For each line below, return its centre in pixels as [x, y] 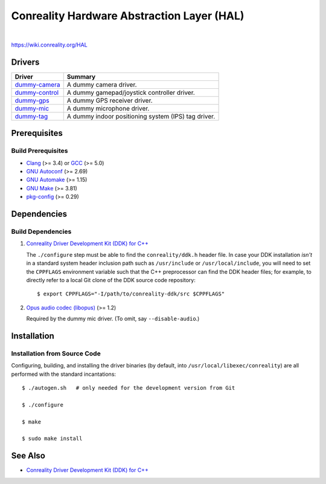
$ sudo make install [52, 439]
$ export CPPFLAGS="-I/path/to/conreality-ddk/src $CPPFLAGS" [131, 294]
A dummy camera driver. [102, 85]
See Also [28, 456]
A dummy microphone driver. [108, 108]
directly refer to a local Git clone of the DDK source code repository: [111, 280]
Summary [81, 77]
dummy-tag [31, 116]
